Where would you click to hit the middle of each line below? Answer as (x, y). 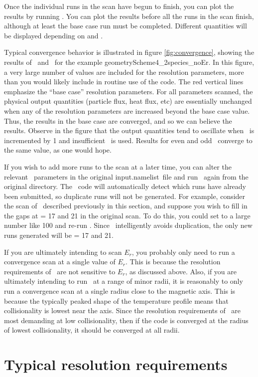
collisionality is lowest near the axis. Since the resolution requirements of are (123, 310)
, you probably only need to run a (183, 252)
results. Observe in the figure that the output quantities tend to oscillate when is (129, 130)
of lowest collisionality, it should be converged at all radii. (92, 330)
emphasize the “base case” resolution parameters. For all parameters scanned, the (129, 91)
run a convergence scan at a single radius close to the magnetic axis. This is (120, 291)
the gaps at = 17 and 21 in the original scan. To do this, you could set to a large (127, 215)
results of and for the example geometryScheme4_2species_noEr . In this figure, (129, 62)
